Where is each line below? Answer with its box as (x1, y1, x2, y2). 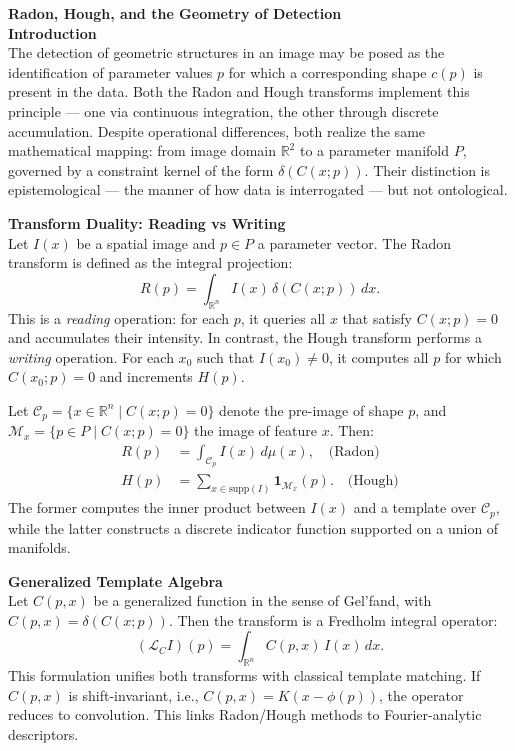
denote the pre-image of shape (219, 399, 404, 420)
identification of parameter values (8, 61, 213, 82)
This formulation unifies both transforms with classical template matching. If (8, 665, 481, 686)
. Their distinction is (364, 159, 491, 180)
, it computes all (328, 346, 429, 367)
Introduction (8, 22, 97, 43)
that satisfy (342, 307, 412, 328)
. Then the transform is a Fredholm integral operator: (168, 609, 498, 630)
